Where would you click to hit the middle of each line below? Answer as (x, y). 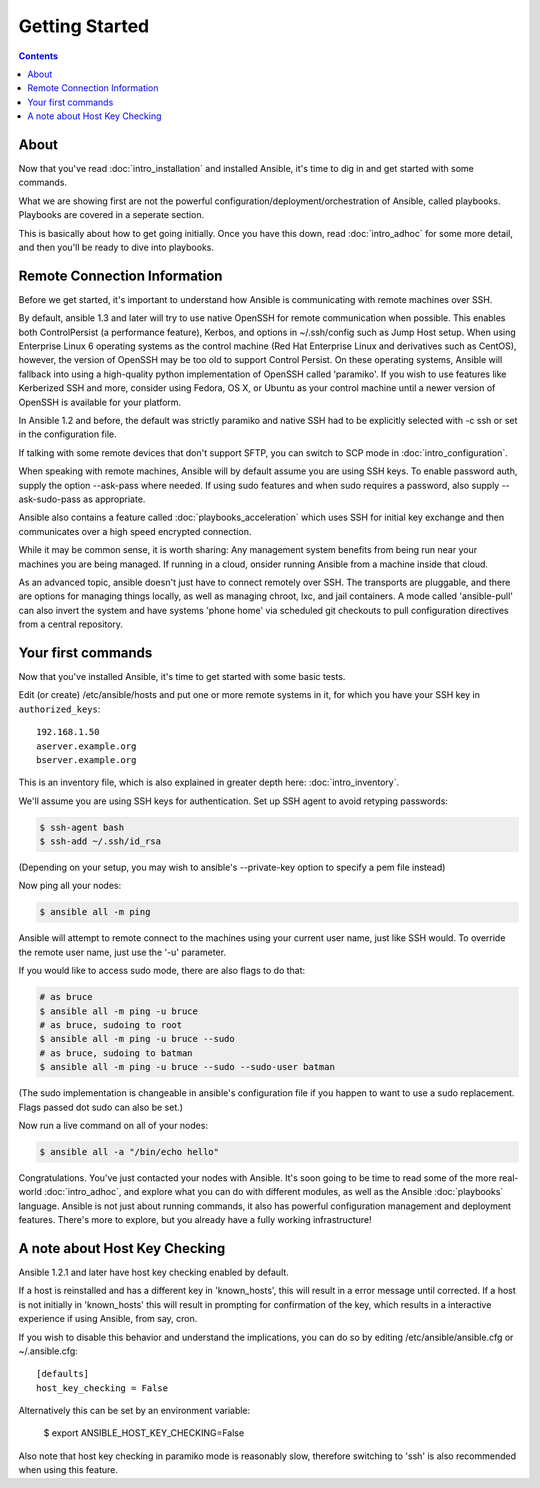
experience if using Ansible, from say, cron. (108, 1319)
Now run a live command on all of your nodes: (113, 1125)
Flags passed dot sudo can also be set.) (101, 1107)
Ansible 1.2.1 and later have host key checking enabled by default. (153, 1272)
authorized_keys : (59, 709)
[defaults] (63, 1374)
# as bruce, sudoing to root (111, 1024)
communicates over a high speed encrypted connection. (135, 531)
